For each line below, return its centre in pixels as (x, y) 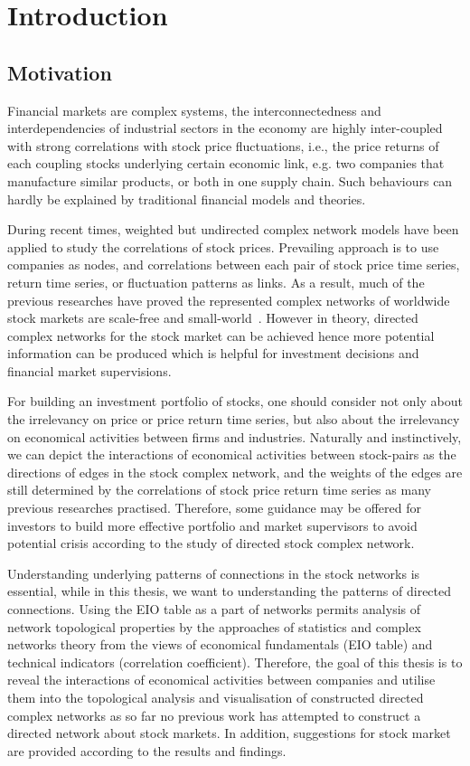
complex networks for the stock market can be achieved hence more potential (221, 335)
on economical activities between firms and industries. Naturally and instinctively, (235, 436)
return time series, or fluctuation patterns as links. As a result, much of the (216, 282)
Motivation (60, 72)
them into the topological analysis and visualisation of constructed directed (216, 697)
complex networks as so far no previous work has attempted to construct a (214, 715)
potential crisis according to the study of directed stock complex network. (211, 543)
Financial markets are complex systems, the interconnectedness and (194, 110)
